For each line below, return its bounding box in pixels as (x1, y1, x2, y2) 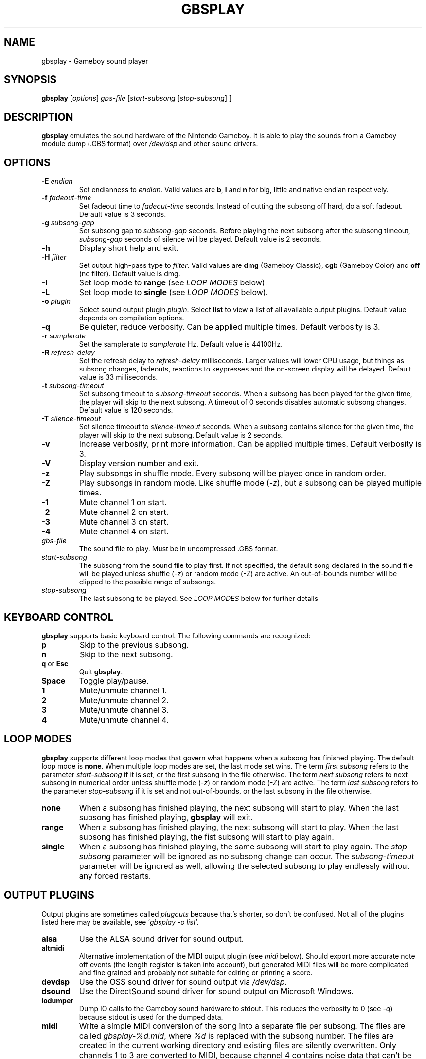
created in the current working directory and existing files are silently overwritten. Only (79, 1040, 397, 1050)
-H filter (41, 253, 67, 262)
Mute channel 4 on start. (79, 527, 169, 537)
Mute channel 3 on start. (79, 517, 169, 527)
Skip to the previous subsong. (79, 639, 189, 650)
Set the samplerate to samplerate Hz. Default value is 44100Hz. (79, 340, 283, 349)
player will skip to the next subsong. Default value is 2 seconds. (79, 431, 283, 440)
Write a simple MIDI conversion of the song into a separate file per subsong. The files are (79, 1021, 406, 1031)
